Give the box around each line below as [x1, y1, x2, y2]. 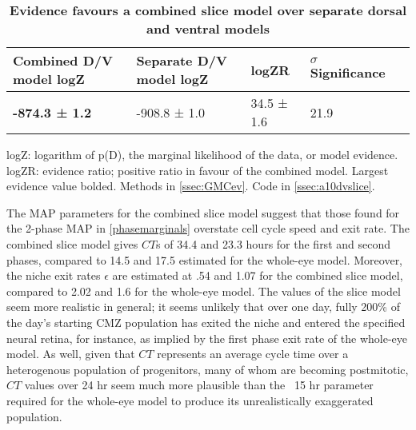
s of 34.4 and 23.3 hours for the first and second [156, 235, 390, 252]
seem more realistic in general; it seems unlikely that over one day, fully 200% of [6, 298, 400, 315]
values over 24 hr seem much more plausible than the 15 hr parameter [24, 376, 374, 393]
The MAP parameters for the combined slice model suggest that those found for [6, 204, 400, 221]
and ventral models [146, 19, 270, 38]
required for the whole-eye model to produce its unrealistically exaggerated [6, 392, 374, 408]
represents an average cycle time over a [157, 345, 349, 362]
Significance [310, 63, 386, 82]
